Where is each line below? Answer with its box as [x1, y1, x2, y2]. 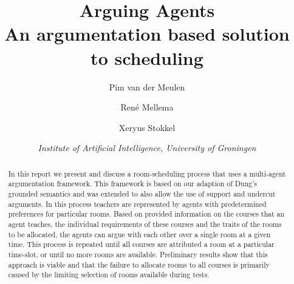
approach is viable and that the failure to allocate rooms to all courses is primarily [8, 259, 270, 269]
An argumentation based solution [4, 21, 290, 46]
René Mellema [120, 101, 174, 113]
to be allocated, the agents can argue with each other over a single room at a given [8, 229, 271, 239]
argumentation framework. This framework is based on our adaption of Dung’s [8, 178, 258, 189]
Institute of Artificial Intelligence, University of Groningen [38, 141, 256, 154]
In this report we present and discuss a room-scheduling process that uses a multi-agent [8, 168, 286, 178]
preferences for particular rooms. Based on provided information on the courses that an [8, 209, 285, 219]
